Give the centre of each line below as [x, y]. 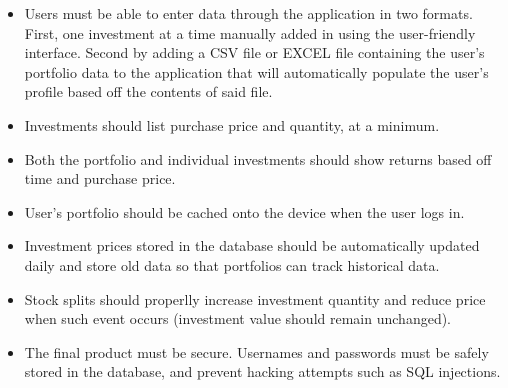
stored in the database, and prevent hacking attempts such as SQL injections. [262, 371]
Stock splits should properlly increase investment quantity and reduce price [255, 298]
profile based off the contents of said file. [148, 91]
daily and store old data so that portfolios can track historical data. [232, 264]
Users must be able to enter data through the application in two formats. [248, 13]
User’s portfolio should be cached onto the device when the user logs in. [244, 211]
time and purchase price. [100, 178]
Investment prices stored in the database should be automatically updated [252, 245]
